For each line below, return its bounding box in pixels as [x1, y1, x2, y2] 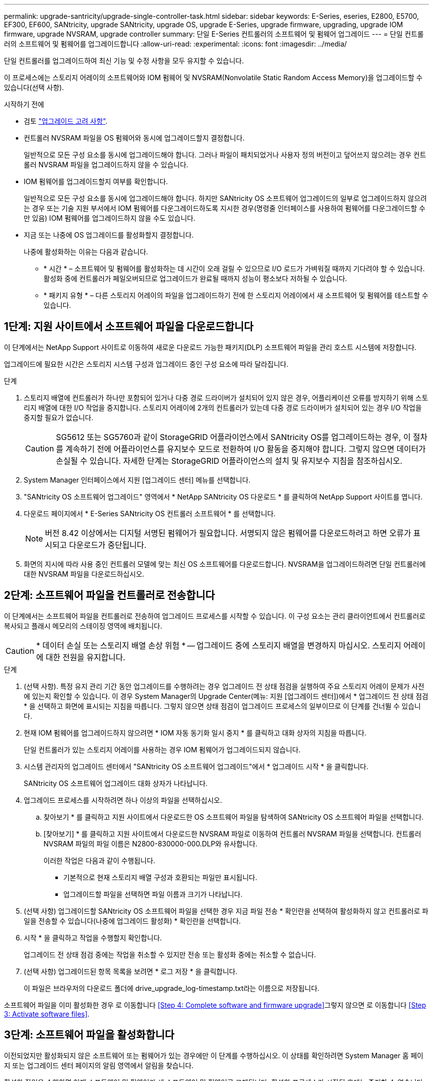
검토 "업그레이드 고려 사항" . [24, 117, 108, 125]
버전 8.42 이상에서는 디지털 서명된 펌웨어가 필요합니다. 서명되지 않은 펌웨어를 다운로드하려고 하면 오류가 [45, 528, 411, 538]
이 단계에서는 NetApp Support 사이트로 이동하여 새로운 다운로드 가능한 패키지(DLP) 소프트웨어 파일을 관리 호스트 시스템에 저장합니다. [4, 343, 417, 351]
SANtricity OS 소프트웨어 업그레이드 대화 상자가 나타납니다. [24, 779, 208, 787]
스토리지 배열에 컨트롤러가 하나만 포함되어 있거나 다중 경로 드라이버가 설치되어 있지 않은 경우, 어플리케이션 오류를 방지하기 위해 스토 [24, 393, 429, 402]
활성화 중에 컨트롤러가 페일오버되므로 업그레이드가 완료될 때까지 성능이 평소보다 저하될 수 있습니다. [43, 274, 347, 283]
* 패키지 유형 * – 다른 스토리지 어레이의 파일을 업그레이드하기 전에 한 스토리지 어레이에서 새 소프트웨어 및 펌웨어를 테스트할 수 [43, 291, 429, 299]
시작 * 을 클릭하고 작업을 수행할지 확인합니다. [24, 933, 162, 942]
